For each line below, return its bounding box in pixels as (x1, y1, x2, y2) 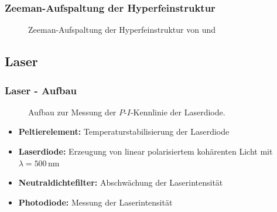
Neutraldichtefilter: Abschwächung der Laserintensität (18, 176, 223, 189)
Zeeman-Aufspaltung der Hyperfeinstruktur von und (28, 23, 216, 36)
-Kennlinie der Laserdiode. (130, 105, 225, 118)
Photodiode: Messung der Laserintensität (18, 196, 173, 208)
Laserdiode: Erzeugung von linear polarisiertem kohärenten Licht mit (18, 145, 273, 157)
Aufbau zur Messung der (28, 105, 117, 118)
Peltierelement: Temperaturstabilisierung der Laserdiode (18, 125, 230, 138)
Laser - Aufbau (5, 83, 77, 97)
